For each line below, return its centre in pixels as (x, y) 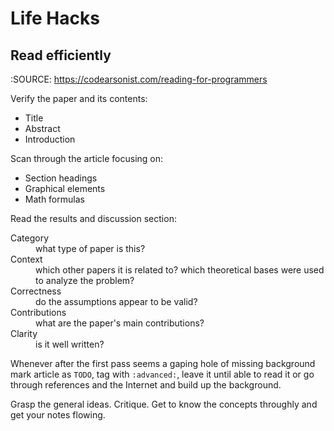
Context (26, 259)
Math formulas (54, 199)
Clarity (24, 333)
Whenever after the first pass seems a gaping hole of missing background (163, 363)
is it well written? (70, 344)
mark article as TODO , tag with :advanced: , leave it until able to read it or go (162, 374)
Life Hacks (55, 18)
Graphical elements (65, 188)
